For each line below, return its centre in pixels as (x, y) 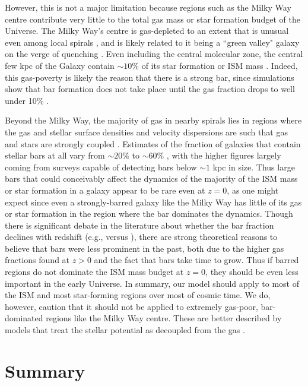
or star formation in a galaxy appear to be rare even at (105, 190)
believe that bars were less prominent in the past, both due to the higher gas (145, 248)
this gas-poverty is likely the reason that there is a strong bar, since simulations (150, 77)
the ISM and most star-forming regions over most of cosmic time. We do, (138, 295)
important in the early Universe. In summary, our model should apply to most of (152, 283)
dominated (24, 318)
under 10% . (27, 100)
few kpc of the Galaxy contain (60, 65)
